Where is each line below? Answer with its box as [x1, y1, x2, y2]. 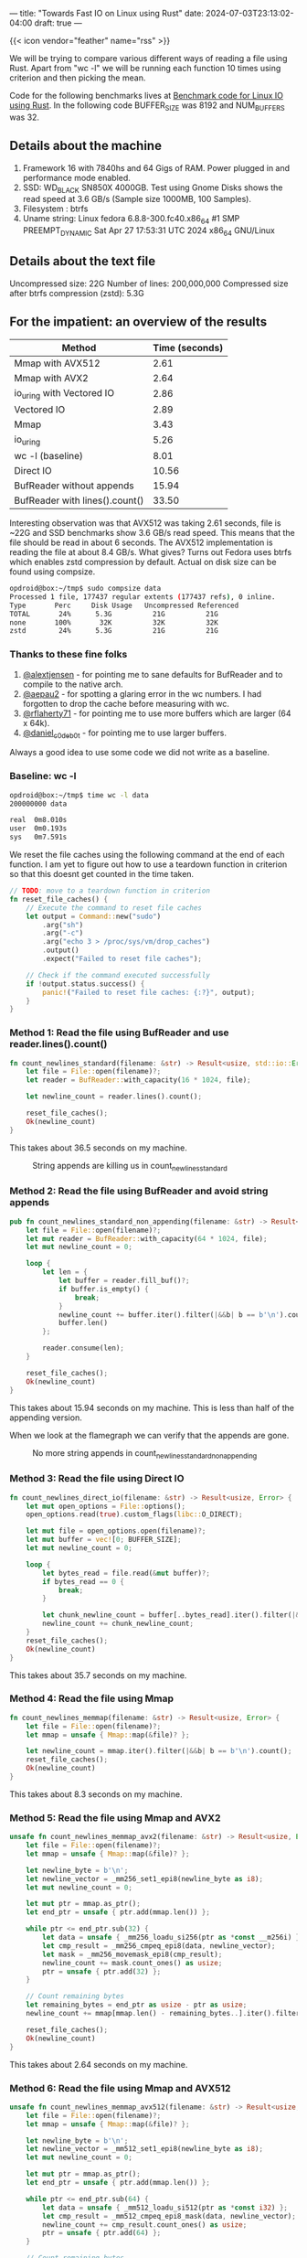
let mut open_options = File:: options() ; [26, 1502, 185, 1511]
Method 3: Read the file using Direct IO [9, 1472, 185, 1485]
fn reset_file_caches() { [9, 894, 108, 904]
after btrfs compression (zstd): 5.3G [9, 287, 144, 298]
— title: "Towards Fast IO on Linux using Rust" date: [9, 8, 204, 18]
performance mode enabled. [22, 172, 131, 183]
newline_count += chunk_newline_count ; [42, 1619, 195, 1629]
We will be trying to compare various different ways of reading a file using [9, 53, 288, 63]
